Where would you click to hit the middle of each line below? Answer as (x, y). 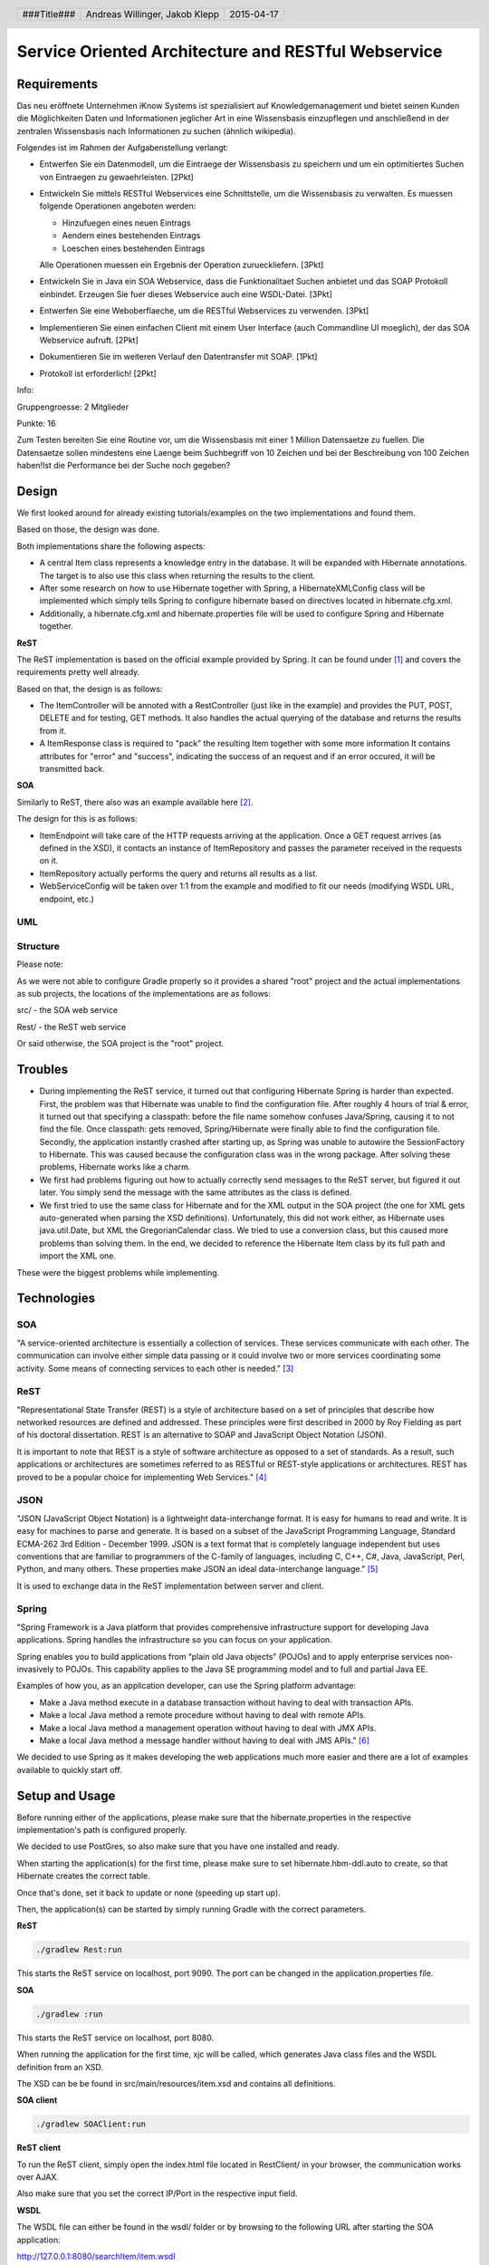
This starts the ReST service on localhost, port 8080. (115, 2038)
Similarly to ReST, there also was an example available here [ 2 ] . (135, 802)
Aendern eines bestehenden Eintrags (131, 236)
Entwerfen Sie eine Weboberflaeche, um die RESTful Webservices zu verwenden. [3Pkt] (204, 311)
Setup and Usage (66, 1795)
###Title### (49, 14)
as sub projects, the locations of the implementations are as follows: (144, 994)
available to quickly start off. (69, 1769)
